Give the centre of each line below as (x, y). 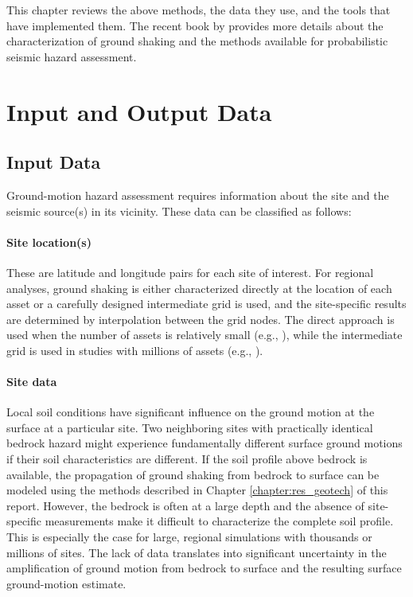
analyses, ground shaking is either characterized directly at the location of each (199, 288)
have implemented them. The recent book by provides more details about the (195, 25)
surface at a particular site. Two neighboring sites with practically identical (190, 427)
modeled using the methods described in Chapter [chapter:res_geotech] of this (197, 490)
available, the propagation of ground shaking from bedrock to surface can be (193, 474)
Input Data (54, 162)
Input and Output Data (139, 111)
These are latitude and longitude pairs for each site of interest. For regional (190, 272)
